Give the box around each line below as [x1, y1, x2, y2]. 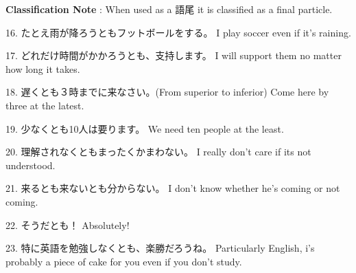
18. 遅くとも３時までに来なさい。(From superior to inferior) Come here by [5, 85, 329, 99]
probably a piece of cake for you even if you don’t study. [5, 254, 242, 268]
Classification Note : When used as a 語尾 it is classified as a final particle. [5, 2, 333, 16]
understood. [5, 157, 56, 172]
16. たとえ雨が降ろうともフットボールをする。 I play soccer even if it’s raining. [5, 25, 351, 39]
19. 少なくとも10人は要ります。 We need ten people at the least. [5, 121, 284, 135]
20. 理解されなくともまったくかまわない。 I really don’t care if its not [5, 144, 311, 159]
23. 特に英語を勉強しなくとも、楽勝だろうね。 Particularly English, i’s [5, 241, 315, 255]
